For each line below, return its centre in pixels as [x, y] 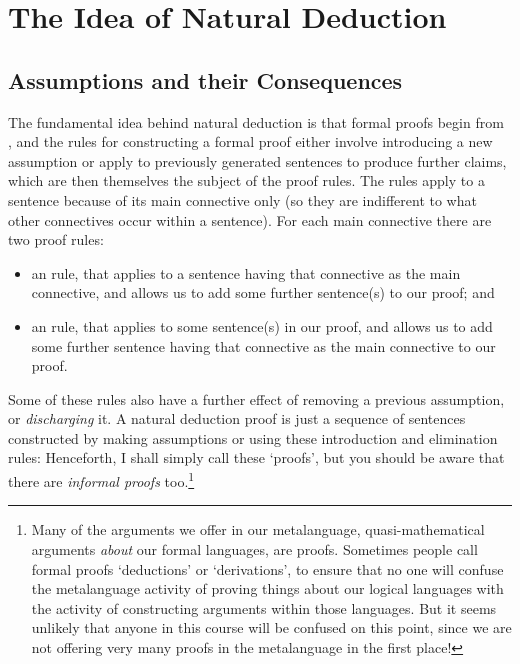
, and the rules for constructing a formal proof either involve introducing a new [250, 141]
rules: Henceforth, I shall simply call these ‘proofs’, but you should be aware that [256, 457]
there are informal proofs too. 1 [101, 479]
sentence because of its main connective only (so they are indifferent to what [242, 199]
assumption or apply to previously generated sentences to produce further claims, [257, 160]
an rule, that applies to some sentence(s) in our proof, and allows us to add [262, 325]
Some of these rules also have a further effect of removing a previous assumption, [256, 398]
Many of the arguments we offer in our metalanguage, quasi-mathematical [258, 529]
